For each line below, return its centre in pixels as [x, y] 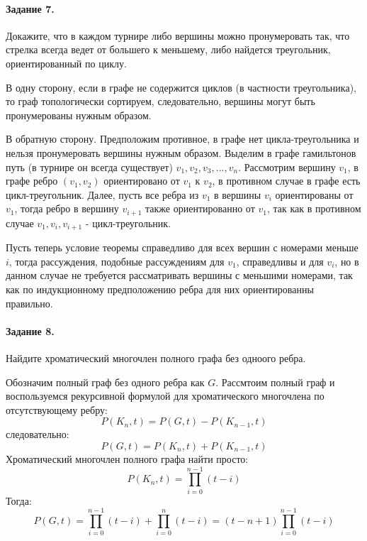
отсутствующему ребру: [57, 409]
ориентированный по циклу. [66, 63]
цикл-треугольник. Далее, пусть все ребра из [102, 194]
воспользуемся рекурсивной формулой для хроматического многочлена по [165, 396]
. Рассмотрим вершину [287, 166]
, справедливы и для [280, 261]
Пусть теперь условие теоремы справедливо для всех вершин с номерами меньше [182, 247]
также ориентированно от [200, 208]
